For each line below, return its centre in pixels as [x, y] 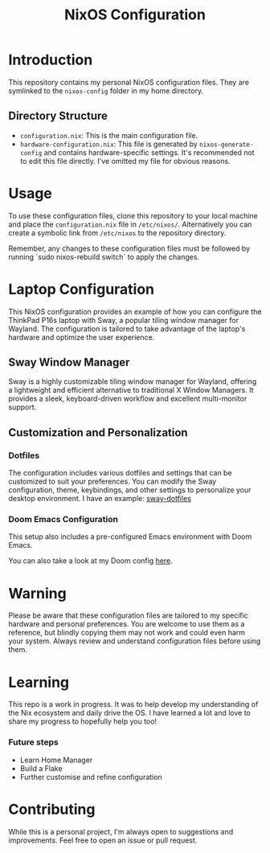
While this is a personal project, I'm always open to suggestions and [121, 831]
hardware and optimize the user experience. [82, 337]
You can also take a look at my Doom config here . [90, 561]
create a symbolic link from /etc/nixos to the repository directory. [117, 233]
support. [22, 407]
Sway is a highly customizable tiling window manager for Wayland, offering [133, 382]
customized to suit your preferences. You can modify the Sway [112, 482]
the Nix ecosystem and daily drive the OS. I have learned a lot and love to [129, 713]
